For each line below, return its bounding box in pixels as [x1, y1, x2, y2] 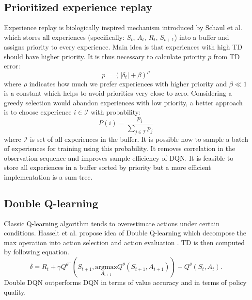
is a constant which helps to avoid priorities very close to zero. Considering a [4, 88, 232, 98]
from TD [213, 51, 240, 61]
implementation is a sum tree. [4, 171, 93, 182]
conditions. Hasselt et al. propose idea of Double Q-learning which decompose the [4, 228, 246, 238]
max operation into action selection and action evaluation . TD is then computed [4, 237, 245, 247]
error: [4, 61, 20, 71]
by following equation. [4, 247, 69, 257]
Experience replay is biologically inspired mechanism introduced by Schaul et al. [4, 22, 242, 33]
